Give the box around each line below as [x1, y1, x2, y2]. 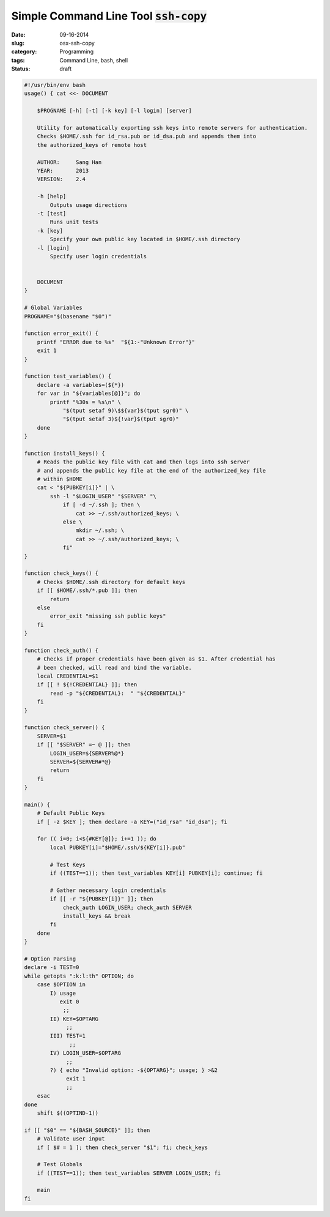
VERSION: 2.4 [37, 176, 86, 183]
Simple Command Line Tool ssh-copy [11, 9, 207, 23]
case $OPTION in [37, 981, 86, 988]
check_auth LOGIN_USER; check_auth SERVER [62, 904, 192, 911]
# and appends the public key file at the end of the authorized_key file [37, 467, 266, 474]
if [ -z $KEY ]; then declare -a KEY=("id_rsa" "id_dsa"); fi [37, 818, 227, 825]
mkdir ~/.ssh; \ [75, 527, 125, 534]
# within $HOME [37, 476, 82, 483]
